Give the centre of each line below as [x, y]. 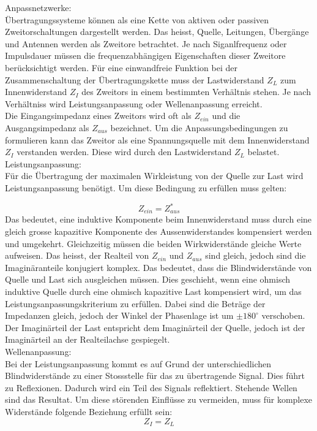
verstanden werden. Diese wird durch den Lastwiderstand [124, 152]
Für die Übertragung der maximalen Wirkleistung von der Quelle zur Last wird [154, 176]
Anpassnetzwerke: [38, 7]
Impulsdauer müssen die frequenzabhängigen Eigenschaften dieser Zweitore [145, 55]
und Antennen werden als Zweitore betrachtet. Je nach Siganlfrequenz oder [146, 43]
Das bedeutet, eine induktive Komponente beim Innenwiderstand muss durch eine [158, 219]
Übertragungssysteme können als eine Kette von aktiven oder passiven [137, 19]
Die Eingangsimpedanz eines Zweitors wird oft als [98, 116]
